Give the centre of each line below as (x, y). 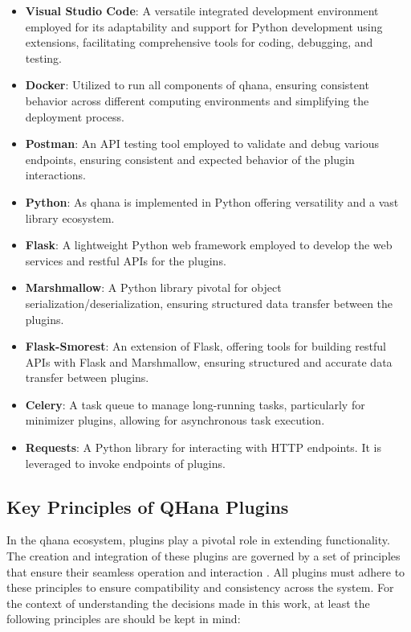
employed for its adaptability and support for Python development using (204, 26)
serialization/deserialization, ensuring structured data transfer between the (209, 303)
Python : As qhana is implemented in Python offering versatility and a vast (212, 201)
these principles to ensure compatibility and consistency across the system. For (200, 587)
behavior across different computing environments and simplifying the (197, 100)
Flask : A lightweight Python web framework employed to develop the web (209, 245)
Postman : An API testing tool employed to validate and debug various (202, 144)
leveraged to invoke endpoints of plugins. (125, 463)
